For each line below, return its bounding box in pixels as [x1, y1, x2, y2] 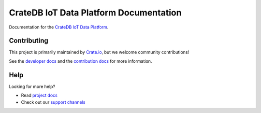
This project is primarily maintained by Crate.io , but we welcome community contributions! [9, 49, 189, 55]
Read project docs [21, 92, 58, 99]
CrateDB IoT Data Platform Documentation [9, 7, 182, 18]
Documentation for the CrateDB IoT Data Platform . [9, 24, 109, 30]
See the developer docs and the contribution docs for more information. [9, 58, 152, 64]
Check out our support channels [21, 99, 86, 105]
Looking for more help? [9, 84, 56, 89]
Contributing [9, 37, 48, 45]
